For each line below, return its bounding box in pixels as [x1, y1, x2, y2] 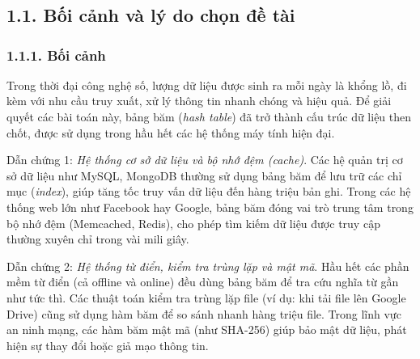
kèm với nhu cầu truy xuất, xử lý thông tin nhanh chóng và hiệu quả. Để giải [6, 92, 392, 109]
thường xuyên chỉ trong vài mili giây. [6, 230, 189, 247]
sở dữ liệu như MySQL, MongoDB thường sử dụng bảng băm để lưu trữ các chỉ [6, 167, 402, 184]
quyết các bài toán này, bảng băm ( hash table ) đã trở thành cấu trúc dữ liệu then [6, 108, 412, 125]
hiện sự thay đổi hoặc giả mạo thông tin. [6, 336, 209, 353]
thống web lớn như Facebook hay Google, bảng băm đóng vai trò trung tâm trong [6, 198, 414, 215]
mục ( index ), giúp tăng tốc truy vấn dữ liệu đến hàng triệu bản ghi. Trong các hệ [6, 183, 411, 200]
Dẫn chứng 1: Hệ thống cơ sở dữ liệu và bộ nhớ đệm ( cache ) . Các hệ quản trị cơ [6, 151, 403, 168]
